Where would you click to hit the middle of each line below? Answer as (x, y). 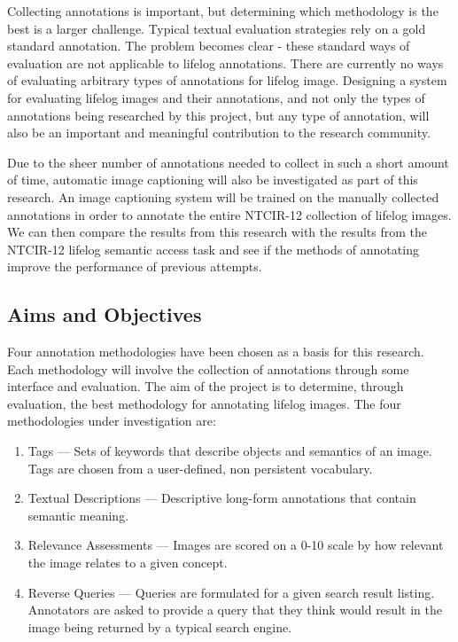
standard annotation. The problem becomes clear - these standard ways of (209, 46)
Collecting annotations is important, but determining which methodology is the (223, 11)
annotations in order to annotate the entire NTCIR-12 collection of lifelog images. (229, 214)
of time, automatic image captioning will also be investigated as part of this (213, 180)
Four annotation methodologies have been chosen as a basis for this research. (216, 352)
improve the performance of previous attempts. (135, 266)
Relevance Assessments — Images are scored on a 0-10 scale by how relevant (236, 545)
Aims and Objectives (105, 314)
